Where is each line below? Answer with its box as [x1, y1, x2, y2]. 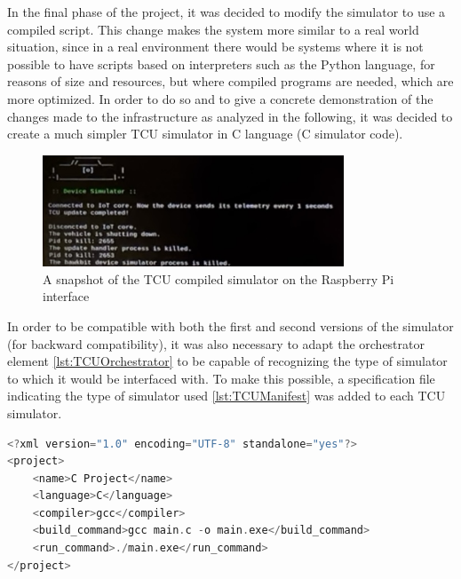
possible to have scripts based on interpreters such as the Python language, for [7, 54, 435, 73]
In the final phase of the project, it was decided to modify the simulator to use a [7, 3, 446, 20]
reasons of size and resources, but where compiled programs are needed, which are [7, 72, 454, 91]
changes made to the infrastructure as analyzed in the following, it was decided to [7, 107, 453, 125]
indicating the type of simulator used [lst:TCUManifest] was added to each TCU [7, 386, 446, 405]
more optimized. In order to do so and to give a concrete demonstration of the [7, 89, 433, 107]
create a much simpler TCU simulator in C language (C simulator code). [7, 124, 403, 143]
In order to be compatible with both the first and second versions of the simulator [7, 316, 454, 335]
